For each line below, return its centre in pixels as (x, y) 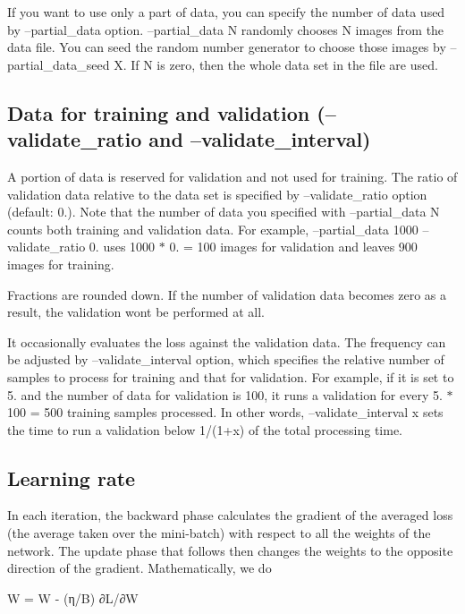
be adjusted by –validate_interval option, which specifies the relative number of (226, 359)
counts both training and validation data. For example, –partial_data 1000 (213, 229)
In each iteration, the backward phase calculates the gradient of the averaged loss (230, 515)
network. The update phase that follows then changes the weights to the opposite (230, 550)
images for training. (61, 264)
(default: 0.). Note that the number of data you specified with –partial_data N (224, 212)
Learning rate (72, 478)
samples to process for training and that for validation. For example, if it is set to (231, 376)
